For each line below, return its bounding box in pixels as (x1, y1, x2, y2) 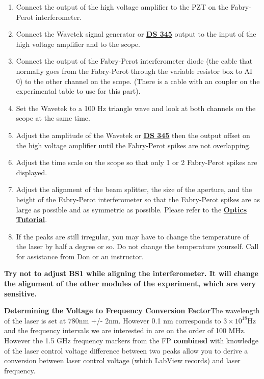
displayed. (16, 167, 47, 177)
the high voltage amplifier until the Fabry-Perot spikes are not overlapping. (16, 140, 251, 150)
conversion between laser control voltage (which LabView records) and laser (4, 355, 241, 366)
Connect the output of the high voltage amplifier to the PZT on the (16, 2, 228, 12)
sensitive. (4, 288, 37, 299)
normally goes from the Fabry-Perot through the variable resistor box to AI (16, 65, 253, 76)
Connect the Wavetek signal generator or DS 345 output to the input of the (16, 29, 256, 39)
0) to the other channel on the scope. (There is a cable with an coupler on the (16, 75, 260, 86)
